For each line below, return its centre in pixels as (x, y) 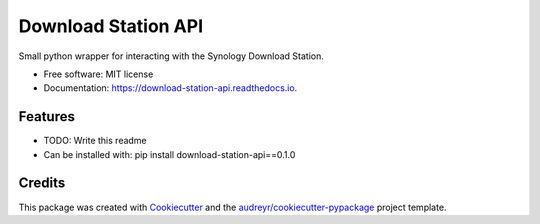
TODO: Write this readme (95, 141)
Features (46, 116)
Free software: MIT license (98, 74)
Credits (42, 183)
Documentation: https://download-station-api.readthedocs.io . (170, 88)
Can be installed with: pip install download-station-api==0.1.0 (169, 154)
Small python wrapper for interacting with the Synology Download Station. (171, 56)
